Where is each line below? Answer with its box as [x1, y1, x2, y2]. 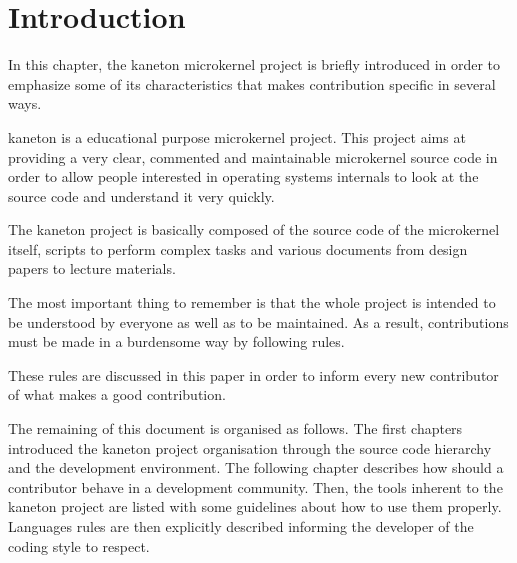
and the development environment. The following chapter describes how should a [8, 457, 504, 478]
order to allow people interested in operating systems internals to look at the [8, 166, 479, 187]
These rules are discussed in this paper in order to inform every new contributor [8, 364, 499, 385]
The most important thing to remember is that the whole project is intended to [8, 292, 496, 313]
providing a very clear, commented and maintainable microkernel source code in [8, 146, 498, 167]
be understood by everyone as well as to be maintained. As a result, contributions [8, 311, 509, 332]
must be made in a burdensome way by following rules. [8, 331, 345, 352]
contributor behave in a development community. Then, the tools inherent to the [8, 476, 503, 497]
